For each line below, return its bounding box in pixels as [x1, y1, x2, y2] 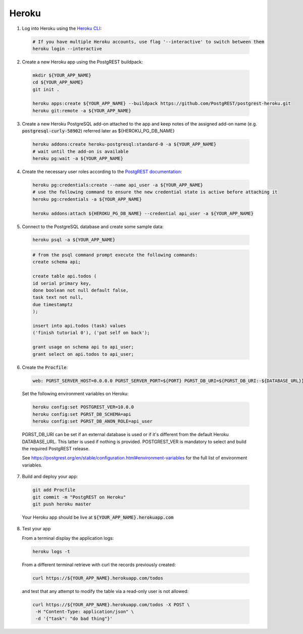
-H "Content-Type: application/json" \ [35, 609, 134, 615]
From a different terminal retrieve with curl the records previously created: [22, 562, 176, 568]
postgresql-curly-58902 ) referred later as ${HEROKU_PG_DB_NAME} [22, 128, 175, 134]
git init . [32, 87, 60, 92]
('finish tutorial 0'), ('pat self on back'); [32, 330, 150, 336]
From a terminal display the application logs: [22, 535, 114, 541]
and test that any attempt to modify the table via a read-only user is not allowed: [22, 588, 189, 594]
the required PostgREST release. [22, 446, 90, 452]
